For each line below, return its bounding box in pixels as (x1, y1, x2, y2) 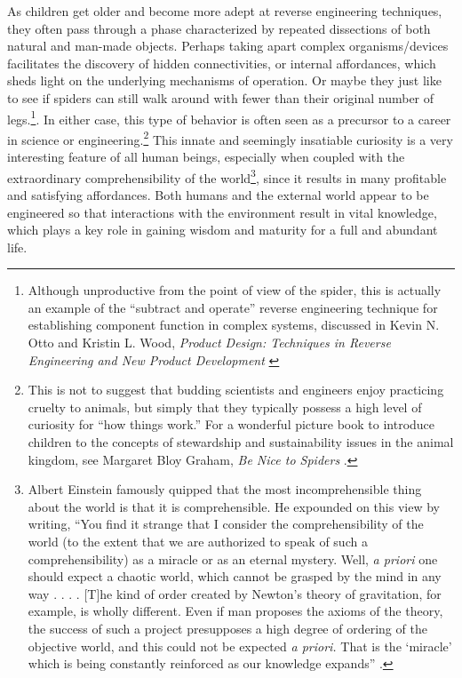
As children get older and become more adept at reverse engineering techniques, (7, 2, 442, 20)
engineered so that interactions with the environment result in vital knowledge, (7, 203, 437, 221)
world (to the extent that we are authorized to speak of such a (28, 532, 368, 550)
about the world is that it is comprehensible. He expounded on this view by (28, 497, 440, 515)
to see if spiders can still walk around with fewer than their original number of (7, 88, 434, 107)
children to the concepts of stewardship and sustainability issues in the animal (28, 433, 454, 451)
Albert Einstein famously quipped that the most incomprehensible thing (28, 480, 422, 499)
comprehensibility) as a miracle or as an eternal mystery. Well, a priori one (28, 549, 438, 568)
